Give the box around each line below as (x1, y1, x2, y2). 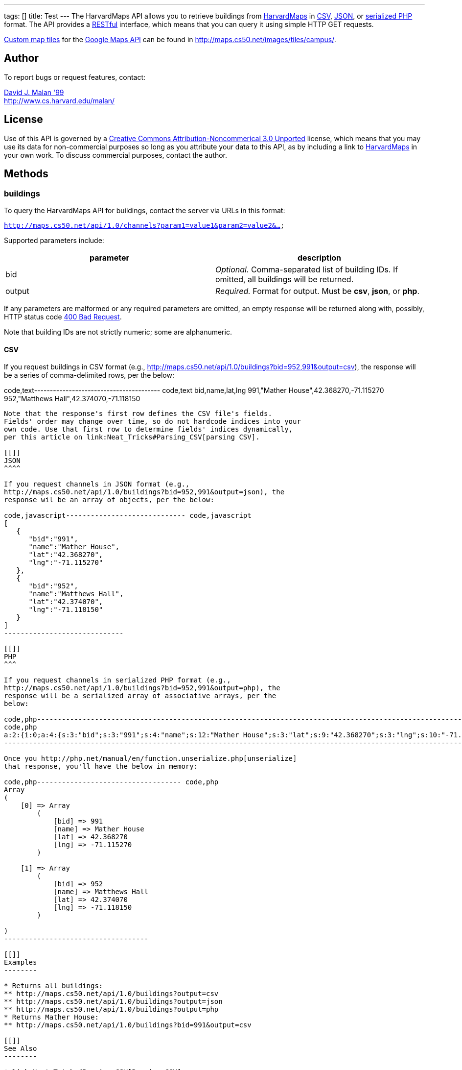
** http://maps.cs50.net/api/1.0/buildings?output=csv (4, 990, 219, 998)
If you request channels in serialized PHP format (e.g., (4, 676, 231, 684)
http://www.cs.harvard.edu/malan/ (4, 96, 115, 105)
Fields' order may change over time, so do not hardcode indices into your (4, 417, 301, 426)
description (298, 252, 341, 263)
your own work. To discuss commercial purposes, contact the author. (4, 150, 228, 159)
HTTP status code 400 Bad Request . (4, 312, 122, 321)
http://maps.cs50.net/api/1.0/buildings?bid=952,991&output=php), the (4, 684, 280, 692)
